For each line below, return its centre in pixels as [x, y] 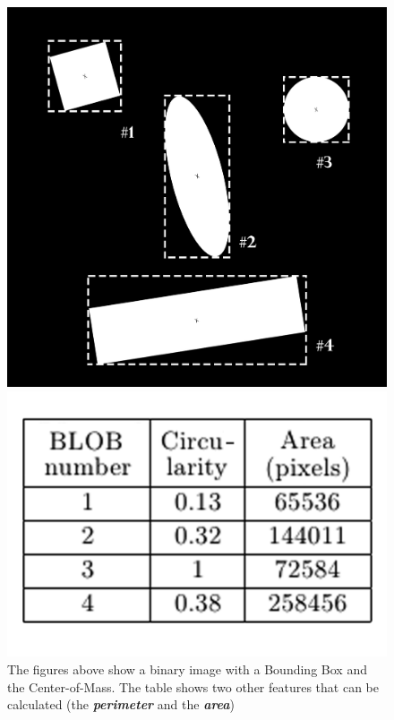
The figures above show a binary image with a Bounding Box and [187, 669]
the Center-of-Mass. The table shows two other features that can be [193, 686]
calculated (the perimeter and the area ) [121, 704]
